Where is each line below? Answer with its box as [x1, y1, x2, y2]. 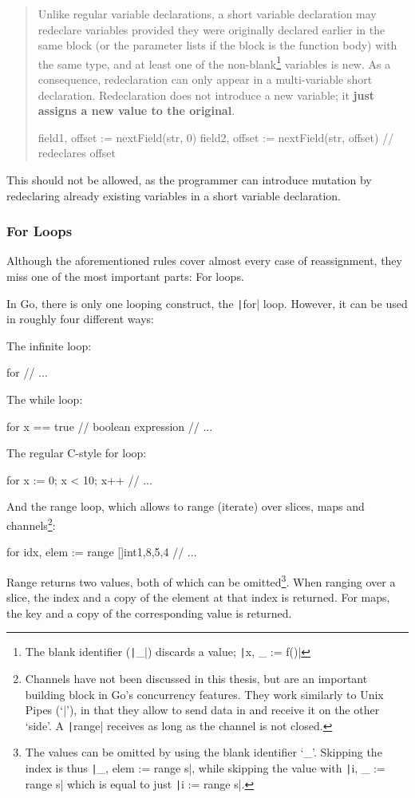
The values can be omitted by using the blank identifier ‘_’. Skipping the [25, 744, 382, 760]
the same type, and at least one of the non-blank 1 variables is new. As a [38, 53, 391, 72]
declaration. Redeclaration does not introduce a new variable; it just [38, 86, 375, 103]
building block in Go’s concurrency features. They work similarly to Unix [25, 685, 384, 702]
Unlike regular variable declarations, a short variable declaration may [38, 6, 377, 22]
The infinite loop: [6, 337, 92, 354]
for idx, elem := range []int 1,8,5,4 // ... [6, 543, 197, 560]
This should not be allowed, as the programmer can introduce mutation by [6, 172, 372, 188]
